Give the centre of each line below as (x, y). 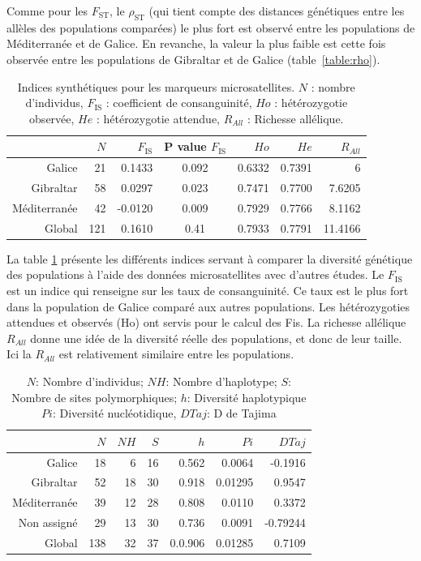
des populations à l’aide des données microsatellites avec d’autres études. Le (195, 274)
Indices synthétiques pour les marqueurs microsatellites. (156, 86)
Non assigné (48, 522)
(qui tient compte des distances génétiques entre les (277, 11)
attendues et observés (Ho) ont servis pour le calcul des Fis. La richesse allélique (206, 322)
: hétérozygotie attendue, (158, 118)
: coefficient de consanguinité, (179, 103)
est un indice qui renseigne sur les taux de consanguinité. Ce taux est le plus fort (208, 291)
